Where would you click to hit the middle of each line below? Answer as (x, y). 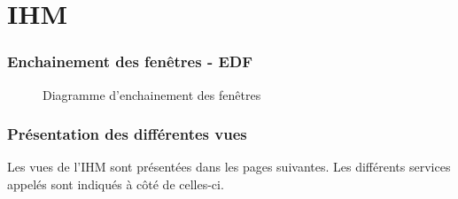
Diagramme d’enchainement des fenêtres (152, 94)
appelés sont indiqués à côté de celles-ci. (116, 184)
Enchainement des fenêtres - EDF (130, 61)
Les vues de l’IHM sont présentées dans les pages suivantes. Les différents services (229, 167)
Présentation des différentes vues (127, 134)
